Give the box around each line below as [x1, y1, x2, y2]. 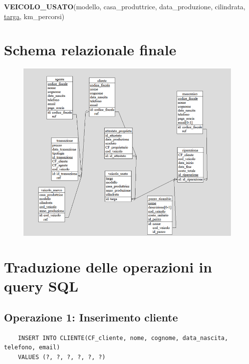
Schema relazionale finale [4, 40, 177, 60]
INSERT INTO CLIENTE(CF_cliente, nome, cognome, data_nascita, [18, 334, 228, 341]
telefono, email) [4, 344, 60, 351]
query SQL [4, 276, 79, 296]
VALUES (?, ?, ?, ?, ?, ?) [18, 354, 106, 361]
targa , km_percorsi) [4, 11, 65, 21]
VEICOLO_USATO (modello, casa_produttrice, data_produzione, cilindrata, [4, 1, 246, 11]
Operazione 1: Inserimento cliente [4, 310, 178, 325]
